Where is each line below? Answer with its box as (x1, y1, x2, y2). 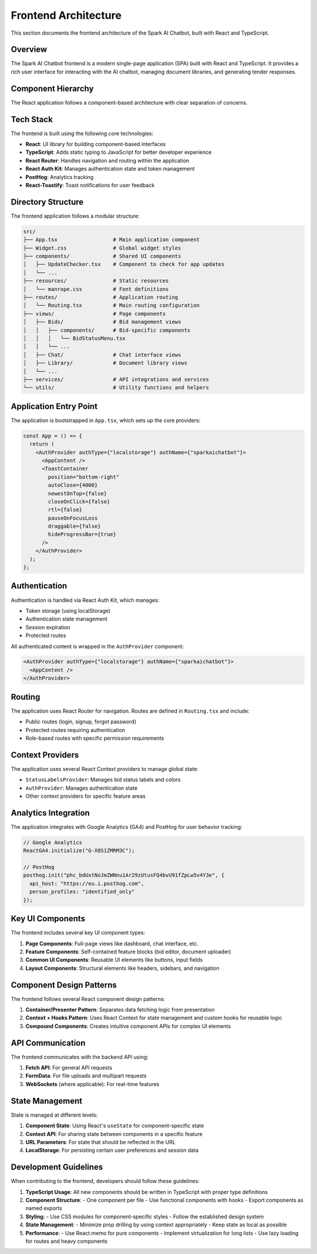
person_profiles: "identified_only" (29, 888, 135, 895)
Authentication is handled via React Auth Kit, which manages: (11, 596, 160, 604)
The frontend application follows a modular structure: (11, 212, 140, 220)
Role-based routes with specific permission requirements (25, 734, 164, 741)
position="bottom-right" (48, 473, 120, 480)
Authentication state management (25, 615, 108, 622)
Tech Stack (11, 114, 53, 124)
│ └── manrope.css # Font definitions (23, 285, 169, 292)
